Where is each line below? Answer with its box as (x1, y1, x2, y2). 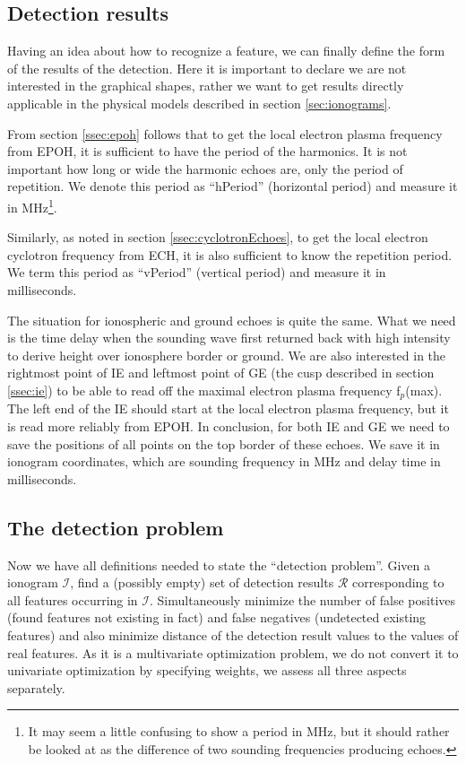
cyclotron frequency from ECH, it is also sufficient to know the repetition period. (7, 245, 453, 264)
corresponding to (352, 573, 444, 592)
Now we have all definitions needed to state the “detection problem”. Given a (7, 555, 430, 574)
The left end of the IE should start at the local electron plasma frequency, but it (7, 399, 449, 418)
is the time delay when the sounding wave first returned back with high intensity (7, 328, 451, 347)
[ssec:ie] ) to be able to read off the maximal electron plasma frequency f (7, 380, 401, 399)
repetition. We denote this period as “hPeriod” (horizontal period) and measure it (7, 177, 458, 195)
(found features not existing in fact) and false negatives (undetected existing (7, 608, 427, 627)
